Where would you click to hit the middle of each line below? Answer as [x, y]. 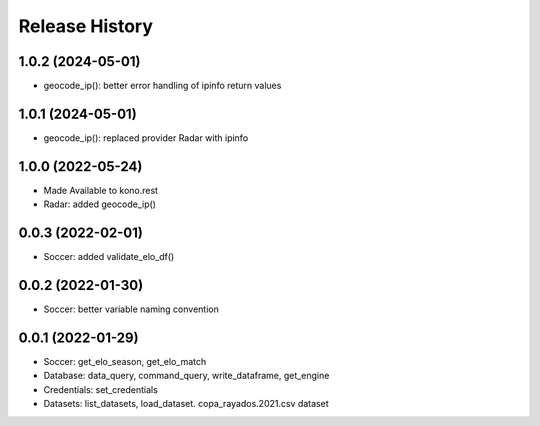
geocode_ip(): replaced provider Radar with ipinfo [146, 137]
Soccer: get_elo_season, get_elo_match [125, 361]
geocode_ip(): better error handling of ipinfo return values [162, 86]
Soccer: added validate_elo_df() [109, 257]
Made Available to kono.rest [101, 190]
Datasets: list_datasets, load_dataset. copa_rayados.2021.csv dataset [186, 404]
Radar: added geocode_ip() [100, 204]
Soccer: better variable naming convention [131, 309]
